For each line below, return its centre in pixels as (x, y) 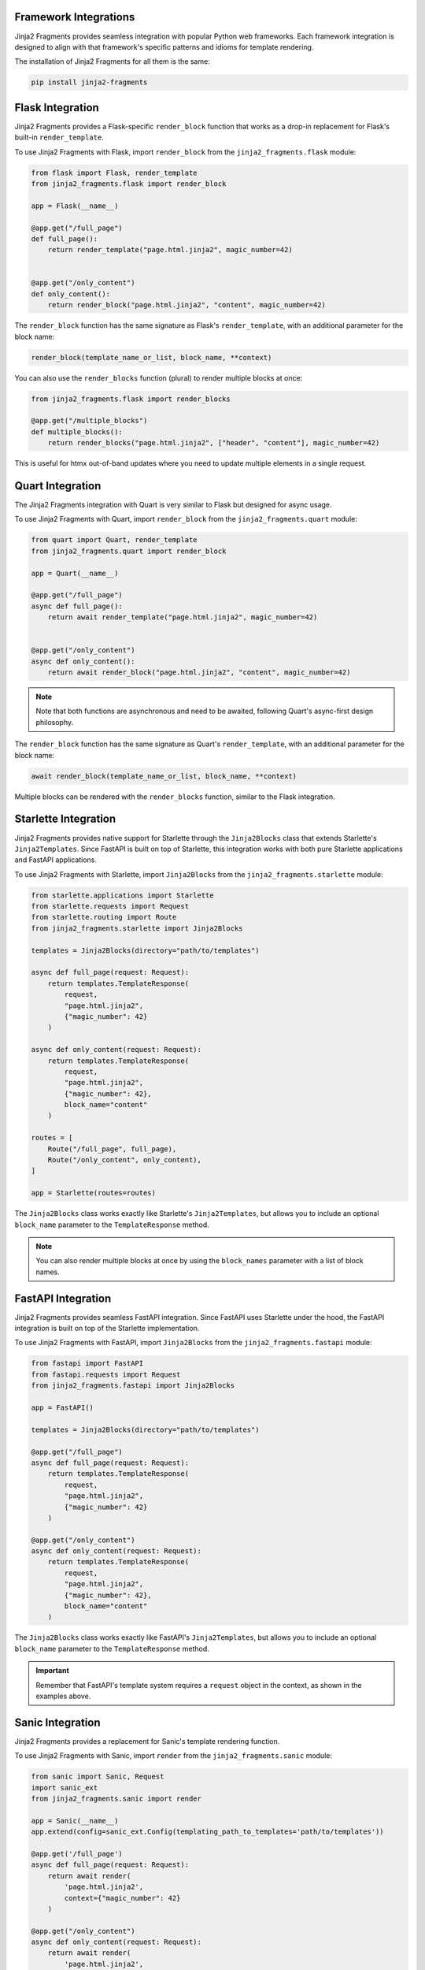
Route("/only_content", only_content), (125, 1160)
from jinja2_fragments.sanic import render (116, 1799)
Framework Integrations (75, 17)
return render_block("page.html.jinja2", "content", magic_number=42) (187, 305)
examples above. (63, 1696)
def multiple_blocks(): (77, 432)
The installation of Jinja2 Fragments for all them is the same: (112, 61)
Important (53, 1671)
